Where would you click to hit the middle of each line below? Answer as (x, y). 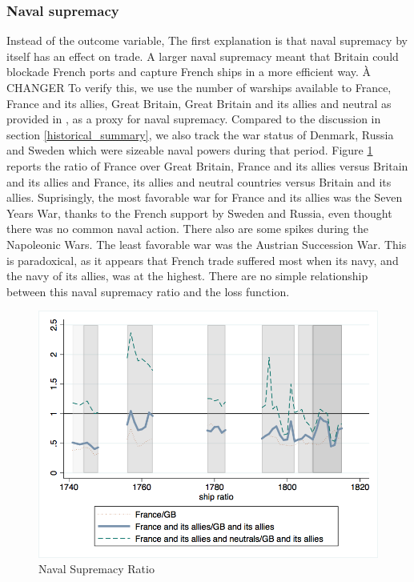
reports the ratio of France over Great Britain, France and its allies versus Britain (207, 165)
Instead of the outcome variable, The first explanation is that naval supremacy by (207, 40)
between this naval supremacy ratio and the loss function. (148, 291)
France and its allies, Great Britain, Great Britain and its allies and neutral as (199, 103)
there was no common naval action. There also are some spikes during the (187, 229)
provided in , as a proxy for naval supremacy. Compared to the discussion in (194, 119)
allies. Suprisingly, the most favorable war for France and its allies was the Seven (205, 197)
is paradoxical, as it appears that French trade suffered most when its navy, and (203, 260)
